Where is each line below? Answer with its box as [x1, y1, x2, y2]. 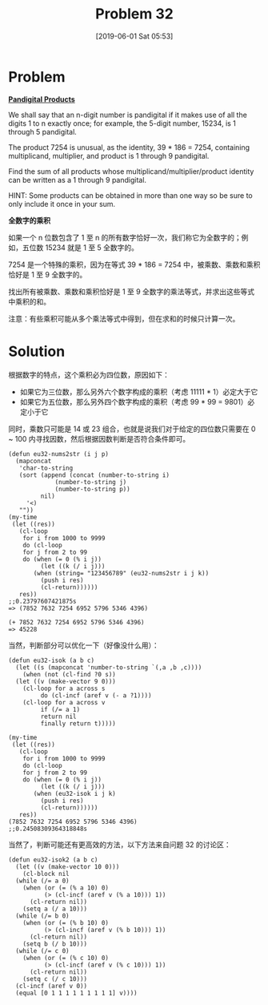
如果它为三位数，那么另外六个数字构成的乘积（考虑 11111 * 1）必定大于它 [19, 386, 258, 397]
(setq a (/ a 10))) [22, 905, 88, 913]
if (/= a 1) [40, 705, 81, 713]
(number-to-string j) [54, 478, 127, 486]
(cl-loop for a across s [22, 684, 106, 692]
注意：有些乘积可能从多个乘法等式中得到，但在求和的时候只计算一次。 [8, 313, 240, 323]
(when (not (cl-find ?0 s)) [22, 670, 116, 678]
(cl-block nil [22, 870, 70, 878]
